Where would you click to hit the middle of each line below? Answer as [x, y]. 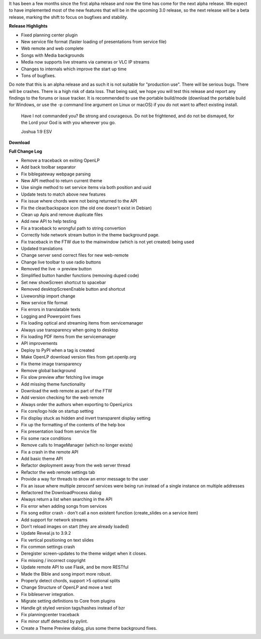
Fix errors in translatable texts [51, 310]
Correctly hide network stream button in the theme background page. [90, 235]
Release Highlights [28, 26]
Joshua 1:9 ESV [36, 131]
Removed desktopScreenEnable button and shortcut [73, 289]
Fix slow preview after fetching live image [62, 377]
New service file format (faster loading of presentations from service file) [94, 42]
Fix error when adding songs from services [64, 506]
